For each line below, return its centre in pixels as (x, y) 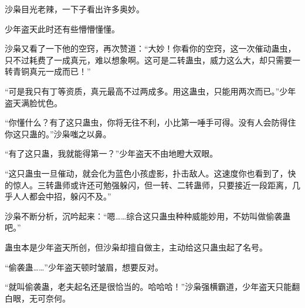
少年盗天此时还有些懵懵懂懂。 (62, 28)
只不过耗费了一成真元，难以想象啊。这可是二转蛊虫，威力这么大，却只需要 (148, 60)
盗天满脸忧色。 (33, 102)
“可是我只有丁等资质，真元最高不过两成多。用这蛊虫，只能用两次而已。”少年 (150, 91)
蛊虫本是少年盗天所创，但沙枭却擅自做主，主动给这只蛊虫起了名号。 (136, 247)
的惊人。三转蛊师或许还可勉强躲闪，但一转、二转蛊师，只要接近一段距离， (148, 185)
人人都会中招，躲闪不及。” (62, 196)
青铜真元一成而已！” (52, 71)
